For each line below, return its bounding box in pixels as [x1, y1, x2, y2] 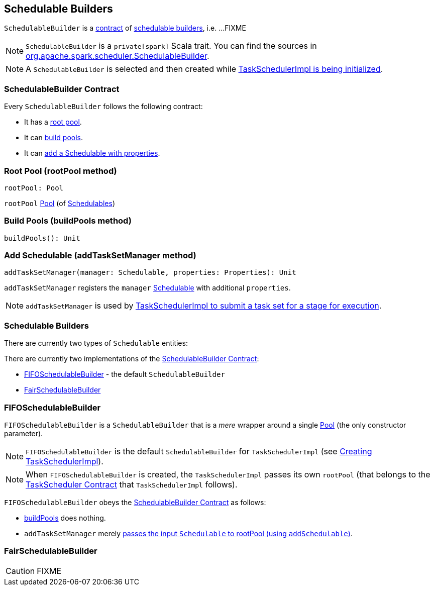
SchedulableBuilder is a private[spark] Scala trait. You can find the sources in [26, 41, 317, 51]
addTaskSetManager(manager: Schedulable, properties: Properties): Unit [4, 268, 296, 277]
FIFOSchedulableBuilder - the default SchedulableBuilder [24, 370, 225, 379]
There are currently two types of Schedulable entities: [4, 339, 188, 348]
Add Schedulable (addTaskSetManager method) [4, 250, 196, 261]
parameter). [4, 429, 43, 438]
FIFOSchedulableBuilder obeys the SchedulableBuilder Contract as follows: [4, 498, 266, 507]
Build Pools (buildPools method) [4, 216, 132, 226]
